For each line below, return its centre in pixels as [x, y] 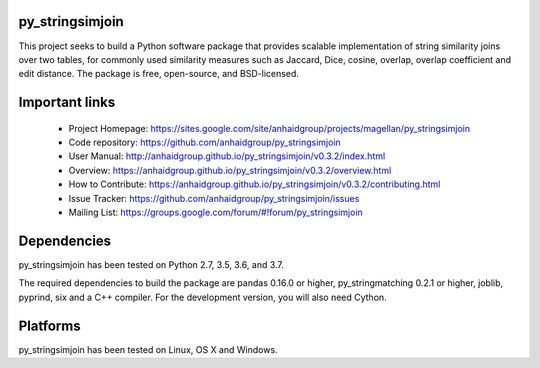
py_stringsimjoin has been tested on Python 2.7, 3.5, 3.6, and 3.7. [151, 264]
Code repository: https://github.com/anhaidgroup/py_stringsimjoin [205, 142]
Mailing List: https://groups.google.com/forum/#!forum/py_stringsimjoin [216, 212]
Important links [67, 102]
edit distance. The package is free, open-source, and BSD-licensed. [159, 74]
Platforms [49, 325]
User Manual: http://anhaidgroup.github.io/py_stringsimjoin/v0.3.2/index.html [227, 156]
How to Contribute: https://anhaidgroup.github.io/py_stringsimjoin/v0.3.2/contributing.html [254, 184]
